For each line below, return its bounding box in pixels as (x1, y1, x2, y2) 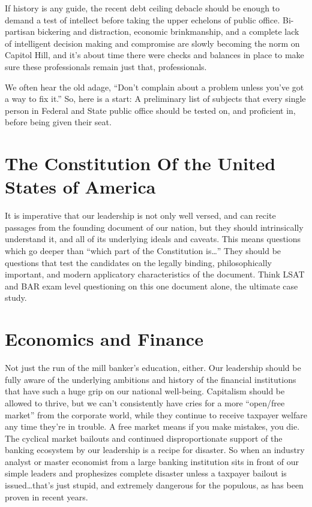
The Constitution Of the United (5, 151, 276, 176)
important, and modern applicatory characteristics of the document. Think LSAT (5, 268, 305, 280)
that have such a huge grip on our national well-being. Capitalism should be (5, 385, 285, 397)
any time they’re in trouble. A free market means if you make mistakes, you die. (5, 420, 300, 433)
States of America (5, 174, 156, 199)
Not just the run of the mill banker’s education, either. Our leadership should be (5, 361, 301, 374)
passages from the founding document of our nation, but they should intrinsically (5, 221, 304, 233)
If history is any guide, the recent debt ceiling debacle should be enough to (5, 2, 280, 14)
